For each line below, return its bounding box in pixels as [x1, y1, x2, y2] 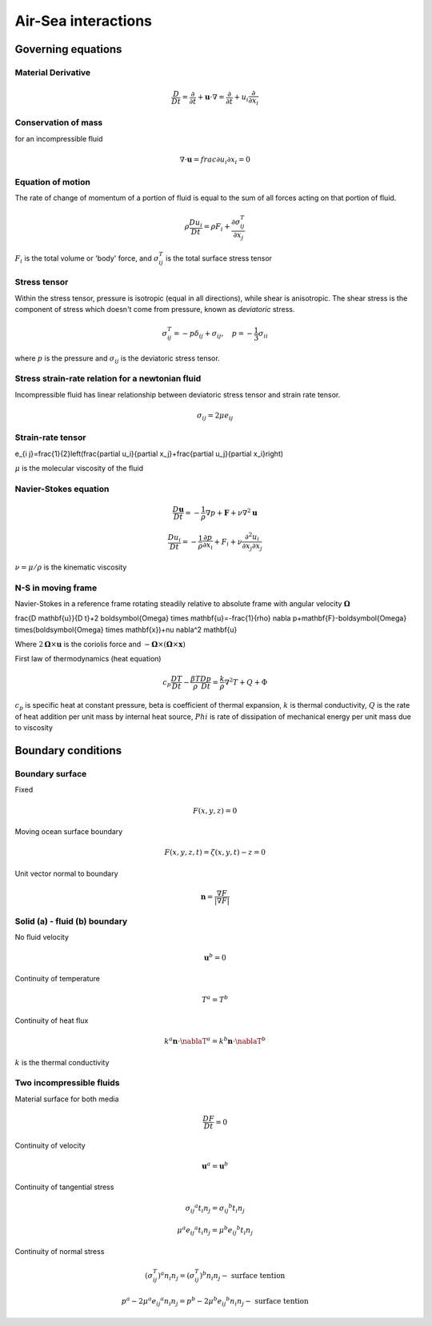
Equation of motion [14, 176, 91, 187]
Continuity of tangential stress [14, 1182, 114, 1192]
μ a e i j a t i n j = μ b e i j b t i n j [177, 1224, 254, 1236]
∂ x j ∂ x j [242, 541, 263, 552]
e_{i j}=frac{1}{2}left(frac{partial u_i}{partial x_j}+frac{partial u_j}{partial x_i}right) [14, 449, 284, 458]
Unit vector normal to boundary [14, 869, 119, 878]
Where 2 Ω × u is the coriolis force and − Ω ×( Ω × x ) [14, 640, 186, 649]
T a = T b [201, 993, 229, 1004]
